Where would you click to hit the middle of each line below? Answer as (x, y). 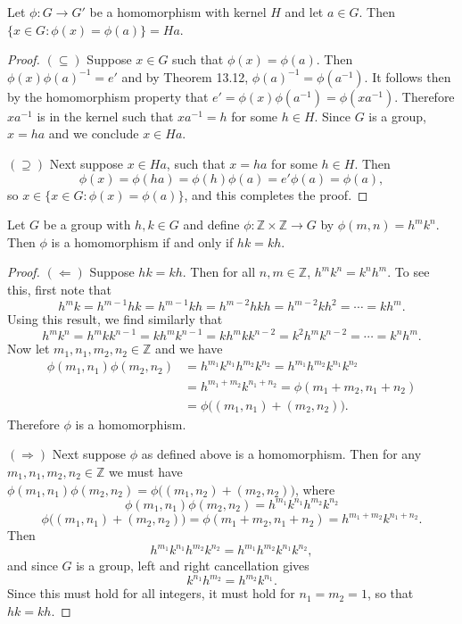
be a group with (87, 225)
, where (315, 489)
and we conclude (94, 133)
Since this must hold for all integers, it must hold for (151, 593)
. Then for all (219, 272)
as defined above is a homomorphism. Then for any (281, 454)
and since (33, 566)
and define (211, 225)
